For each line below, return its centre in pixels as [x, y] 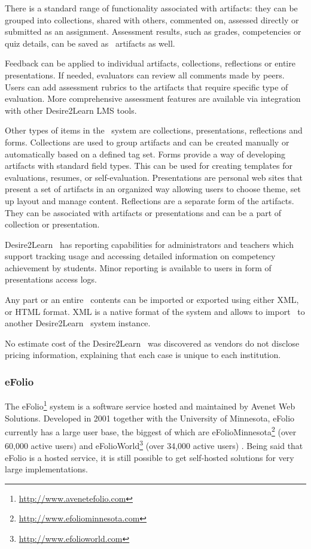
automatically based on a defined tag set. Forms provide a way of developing [145, 154]
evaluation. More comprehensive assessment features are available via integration [153, 98]
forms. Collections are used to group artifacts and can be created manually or [147, 142]
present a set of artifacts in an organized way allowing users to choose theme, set [153, 189]
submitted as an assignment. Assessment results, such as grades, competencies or [153, 31]
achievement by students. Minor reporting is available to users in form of [138, 267]
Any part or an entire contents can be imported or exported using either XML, [152, 300]
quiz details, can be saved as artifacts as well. [90, 43]
